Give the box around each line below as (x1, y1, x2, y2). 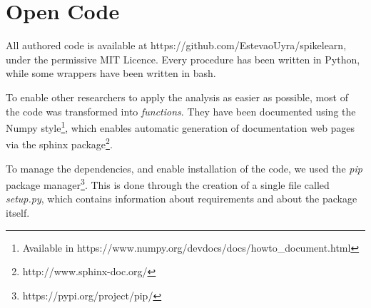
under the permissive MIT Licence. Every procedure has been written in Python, (6, 51, 360, 66)
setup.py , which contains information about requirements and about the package (6, 191, 357, 206)
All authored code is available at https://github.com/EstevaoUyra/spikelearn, (6, 38, 347, 53)
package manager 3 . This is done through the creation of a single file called (6, 175, 330, 192)
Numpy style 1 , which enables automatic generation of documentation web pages (6, 118, 355, 135)
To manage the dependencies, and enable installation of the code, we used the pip (6, 160, 362, 175)
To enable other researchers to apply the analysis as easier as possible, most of (6, 89, 349, 104)
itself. (6, 205, 30, 220)
